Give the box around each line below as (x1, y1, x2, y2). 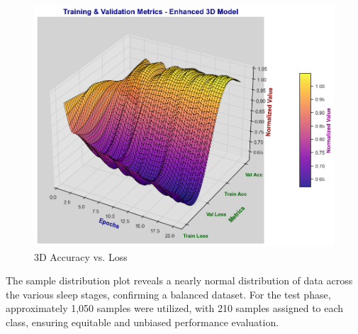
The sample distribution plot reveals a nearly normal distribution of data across (6, 273, 353, 288)
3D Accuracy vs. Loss (34, 249, 128, 264)
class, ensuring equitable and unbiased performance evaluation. (6, 314, 279, 329)
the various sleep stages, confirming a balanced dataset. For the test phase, (6, 286, 331, 301)
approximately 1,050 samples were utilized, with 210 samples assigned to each (6, 301, 344, 316)
